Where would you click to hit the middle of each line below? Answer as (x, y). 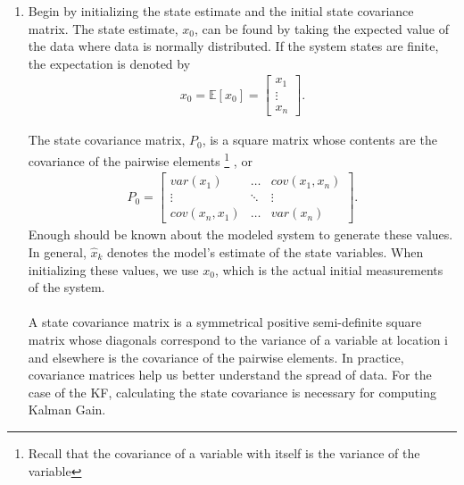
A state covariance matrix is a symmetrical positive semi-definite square (225, 322)
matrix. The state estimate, (103, 28)
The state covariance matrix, (107, 140)
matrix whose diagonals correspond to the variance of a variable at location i (238, 339)
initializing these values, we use (113, 269)
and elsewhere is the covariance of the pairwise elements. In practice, (216, 357)
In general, (57, 251)
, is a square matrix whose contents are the (319, 140)
